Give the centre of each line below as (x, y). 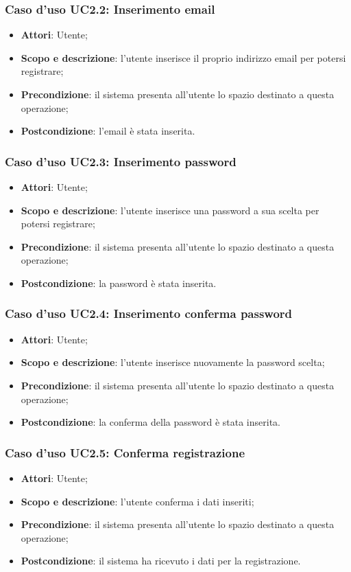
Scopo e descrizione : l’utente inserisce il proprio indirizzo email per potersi (183, 57)
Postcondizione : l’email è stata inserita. (108, 131)
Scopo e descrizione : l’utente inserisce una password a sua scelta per (170, 210)
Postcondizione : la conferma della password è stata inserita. (150, 422)
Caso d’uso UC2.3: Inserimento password (121, 161)
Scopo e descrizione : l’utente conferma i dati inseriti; (137, 501)
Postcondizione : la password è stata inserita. (119, 283)
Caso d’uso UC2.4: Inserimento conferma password (149, 313)
